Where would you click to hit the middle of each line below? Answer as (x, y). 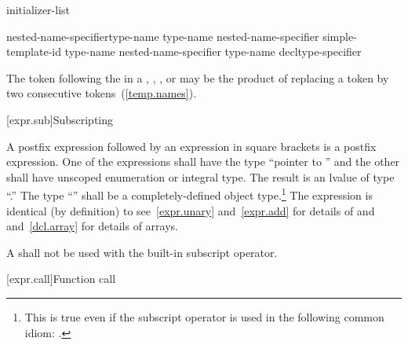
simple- (340, 36)
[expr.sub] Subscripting (60, 119)
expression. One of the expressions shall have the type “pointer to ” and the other (203, 161)
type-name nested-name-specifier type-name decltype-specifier (213, 51)
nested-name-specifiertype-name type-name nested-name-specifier (163, 36)
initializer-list (38, 9)
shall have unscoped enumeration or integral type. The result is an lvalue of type (200, 176)
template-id (34, 51)
